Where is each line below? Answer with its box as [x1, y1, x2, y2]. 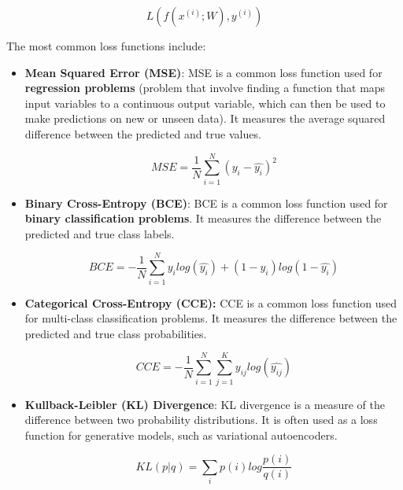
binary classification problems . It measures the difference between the [24, 210, 382, 227]
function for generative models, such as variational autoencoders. [24, 426, 338, 443]
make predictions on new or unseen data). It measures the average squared [24, 110, 386, 127]
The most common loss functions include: [6, 38, 206, 53]
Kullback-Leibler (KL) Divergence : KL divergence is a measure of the [24, 396, 385, 412]
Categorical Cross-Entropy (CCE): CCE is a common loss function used [24, 294, 397, 311]
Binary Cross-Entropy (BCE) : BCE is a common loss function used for [24, 194, 388, 211]
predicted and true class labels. [24, 225, 175, 241]
